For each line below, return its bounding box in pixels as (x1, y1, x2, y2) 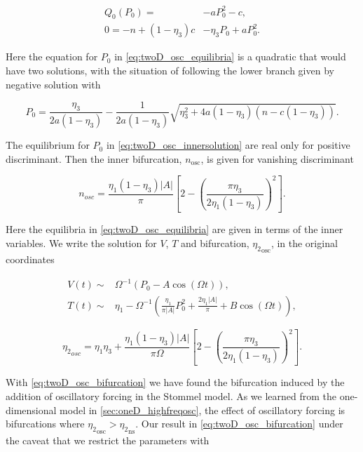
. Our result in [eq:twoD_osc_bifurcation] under (135, 416, 343, 431)
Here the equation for (6, 49, 98, 64)
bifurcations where (6, 416, 85, 431)
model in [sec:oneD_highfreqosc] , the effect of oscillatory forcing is (60, 402, 345, 417)
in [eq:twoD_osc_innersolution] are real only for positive (106, 138, 350, 152)
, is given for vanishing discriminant (200, 151, 354, 166)
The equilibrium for (6, 138, 90, 152)
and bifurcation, (180, 235, 249, 250)
